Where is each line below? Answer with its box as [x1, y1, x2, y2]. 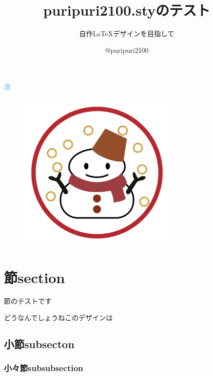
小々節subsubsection [4, 361, 83, 374]
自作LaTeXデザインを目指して [79, 28, 174, 39]
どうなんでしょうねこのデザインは [4, 312, 113, 322]
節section [4, 267, 65, 288]
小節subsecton [4, 336, 75, 351]
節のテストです [4, 295, 52, 306]
